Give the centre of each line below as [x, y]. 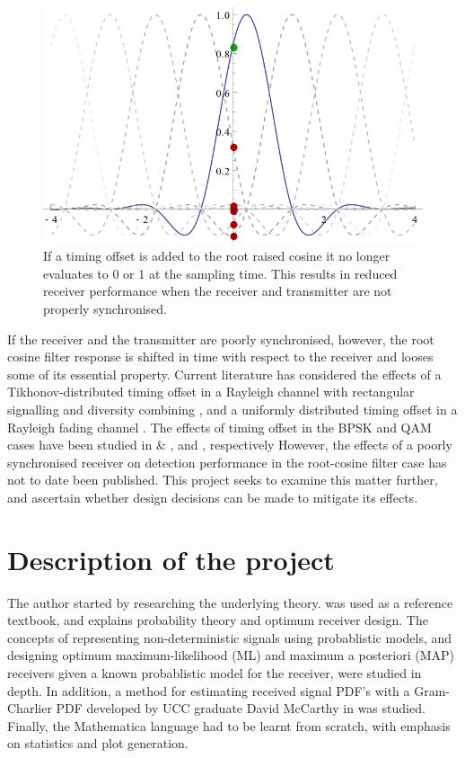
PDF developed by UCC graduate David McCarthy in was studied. [241, 708]
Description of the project [171, 559]
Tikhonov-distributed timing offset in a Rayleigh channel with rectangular [211, 392]
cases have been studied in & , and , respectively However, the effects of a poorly [230, 445]
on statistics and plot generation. [98, 743]
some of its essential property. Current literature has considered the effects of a [224, 374]
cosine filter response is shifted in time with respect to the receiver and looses [220, 357]
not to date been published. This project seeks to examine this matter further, [223, 480]
